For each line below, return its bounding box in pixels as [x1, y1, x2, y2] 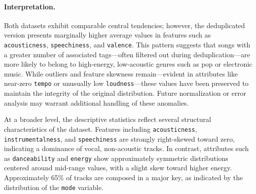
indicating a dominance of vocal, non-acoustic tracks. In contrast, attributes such [4, 143, 249, 154]
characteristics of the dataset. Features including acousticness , [4, 123, 197, 134]
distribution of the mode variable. [4, 182, 104, 192]
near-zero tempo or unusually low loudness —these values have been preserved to [4, 78, 249, 88]
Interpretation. [4, 1, 56, 11]
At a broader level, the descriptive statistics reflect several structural [4, 114, 211, 124]
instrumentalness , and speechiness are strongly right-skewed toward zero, [4, 133, 235, 144]
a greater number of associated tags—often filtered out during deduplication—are [4, 49, 251, 59]
